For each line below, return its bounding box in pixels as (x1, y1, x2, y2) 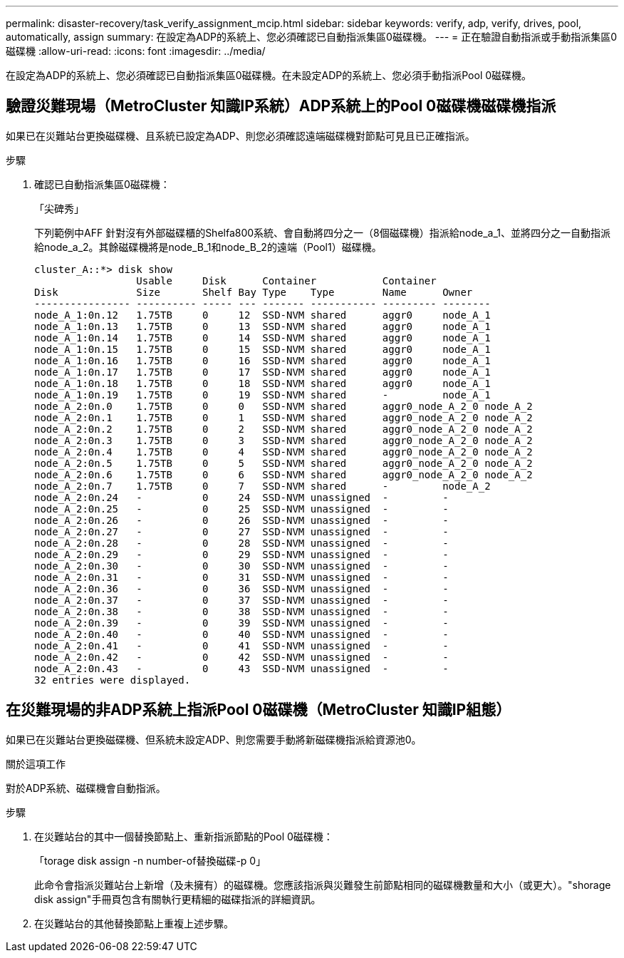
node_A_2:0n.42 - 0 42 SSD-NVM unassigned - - (34, 651, 449, 663)
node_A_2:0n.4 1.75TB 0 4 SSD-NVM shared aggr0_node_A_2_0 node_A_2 (34, 445, 533, 458)
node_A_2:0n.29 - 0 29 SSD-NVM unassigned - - (34, 548, 449, 560)
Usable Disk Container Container (136, 274, 437, 287)
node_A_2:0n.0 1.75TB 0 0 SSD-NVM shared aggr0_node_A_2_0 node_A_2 (34, 400, 533, 412)
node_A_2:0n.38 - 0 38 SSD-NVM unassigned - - (34, 605, 449, 617)
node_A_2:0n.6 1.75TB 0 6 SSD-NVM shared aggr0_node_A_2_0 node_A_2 (34, 468, 533, 480)
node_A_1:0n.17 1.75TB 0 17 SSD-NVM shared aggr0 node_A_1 (34, 366, 491, 378)
